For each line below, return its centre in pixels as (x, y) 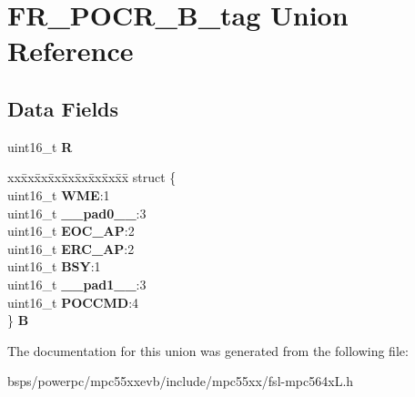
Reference (71, 51)
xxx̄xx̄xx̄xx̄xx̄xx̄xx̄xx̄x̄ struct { (92, 177)
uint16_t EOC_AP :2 (71, 231)
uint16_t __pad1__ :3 (77, 284)
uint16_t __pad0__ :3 (77, 213)
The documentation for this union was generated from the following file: (208, 350)
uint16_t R (40, 146)
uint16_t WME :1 (59, 194)
